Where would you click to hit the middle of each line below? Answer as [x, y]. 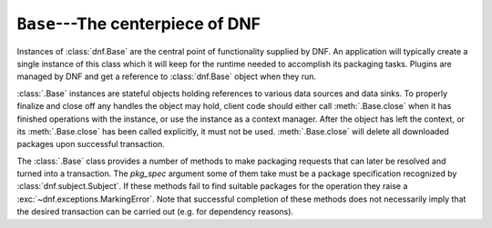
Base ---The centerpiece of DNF [139, 24]
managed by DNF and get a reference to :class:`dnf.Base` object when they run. [167, 76]
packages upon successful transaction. [91, 144]
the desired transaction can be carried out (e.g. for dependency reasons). [155, 212]
